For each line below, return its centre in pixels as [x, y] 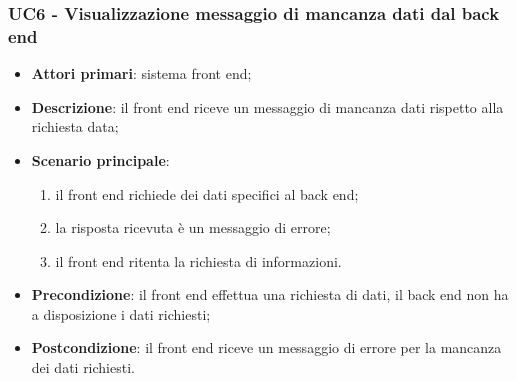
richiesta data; [75, 126]
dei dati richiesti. [83, 367]
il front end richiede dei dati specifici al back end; [207, 193]
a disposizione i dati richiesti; [121, 313]
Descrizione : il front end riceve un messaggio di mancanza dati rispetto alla [267, 106]
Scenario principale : [100, 159]
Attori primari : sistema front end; [141, 73]
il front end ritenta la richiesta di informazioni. [198, 260]
